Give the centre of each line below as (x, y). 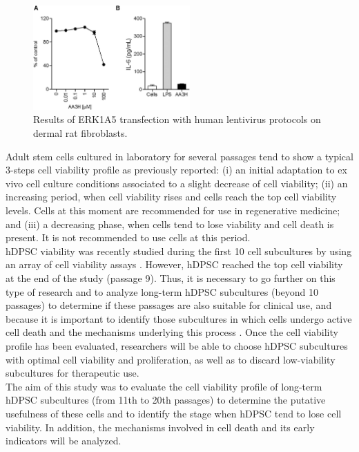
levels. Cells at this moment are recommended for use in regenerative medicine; (173, 210)
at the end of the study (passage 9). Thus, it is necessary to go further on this (171, 277)
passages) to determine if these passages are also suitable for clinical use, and (169, 305)
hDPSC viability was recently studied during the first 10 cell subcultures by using (179, 251)
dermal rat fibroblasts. (80, 133)
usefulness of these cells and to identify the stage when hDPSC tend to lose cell (174, 413)
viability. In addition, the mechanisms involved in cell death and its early (160, 427)
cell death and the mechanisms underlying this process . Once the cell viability (172, 332)
